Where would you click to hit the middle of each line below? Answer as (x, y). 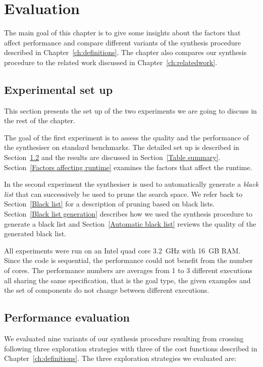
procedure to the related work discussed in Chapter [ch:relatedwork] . (111, 62)
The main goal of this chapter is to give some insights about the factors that (122, 33)
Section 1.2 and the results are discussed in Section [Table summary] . (112, 157)
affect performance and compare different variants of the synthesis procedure (123, 42)
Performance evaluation (67, 317)
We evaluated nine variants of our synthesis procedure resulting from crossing (124, 338)
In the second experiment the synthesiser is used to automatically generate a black (131, 184)
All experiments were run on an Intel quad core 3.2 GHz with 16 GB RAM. (122, 250)
